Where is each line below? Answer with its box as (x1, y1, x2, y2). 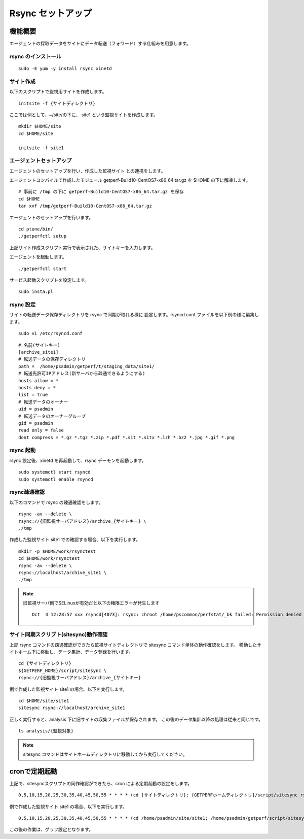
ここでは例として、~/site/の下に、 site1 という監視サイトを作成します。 (9, 112, 158, 118)
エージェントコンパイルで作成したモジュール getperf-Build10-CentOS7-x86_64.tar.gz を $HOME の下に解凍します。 (9, 177, 251, 183)
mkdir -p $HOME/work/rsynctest (18, 548, 96, 554)
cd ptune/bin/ (18, 226, 53, 232)
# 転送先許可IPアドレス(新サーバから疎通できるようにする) (18, 371, 145, 377)
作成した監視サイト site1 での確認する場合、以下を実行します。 (9, 536, 141, 543)
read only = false (18, 427, 64, 433)
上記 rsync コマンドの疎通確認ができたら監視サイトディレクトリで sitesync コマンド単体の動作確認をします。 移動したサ (9, 642, 262, 648)
